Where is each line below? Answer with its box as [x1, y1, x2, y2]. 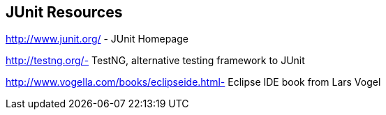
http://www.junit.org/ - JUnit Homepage [6, 33, 188, 45]
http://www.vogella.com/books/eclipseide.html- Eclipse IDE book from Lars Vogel [6, 76, 381, 89]
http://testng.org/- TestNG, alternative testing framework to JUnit [6, 54, 305, 67]
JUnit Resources [6, 3, 123, 21]
